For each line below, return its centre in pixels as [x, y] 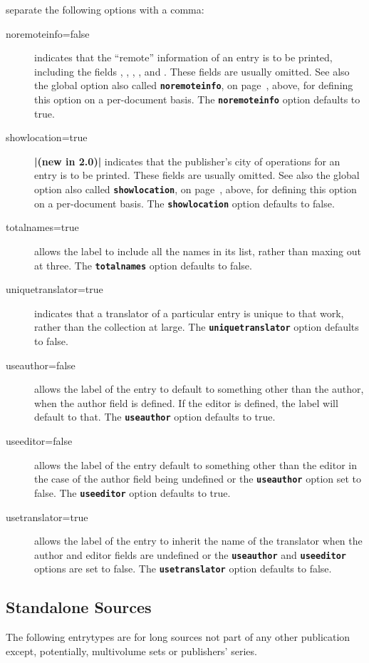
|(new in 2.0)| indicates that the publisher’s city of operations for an [187, 161]
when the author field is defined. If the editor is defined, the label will [186, 402]
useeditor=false [39, 441]
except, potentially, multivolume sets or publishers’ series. [131, 651]
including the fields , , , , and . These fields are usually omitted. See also [192, 71]
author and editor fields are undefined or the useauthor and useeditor [190, 554]
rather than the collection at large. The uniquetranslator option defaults [197, 327]
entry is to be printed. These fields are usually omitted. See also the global [197, 175]
